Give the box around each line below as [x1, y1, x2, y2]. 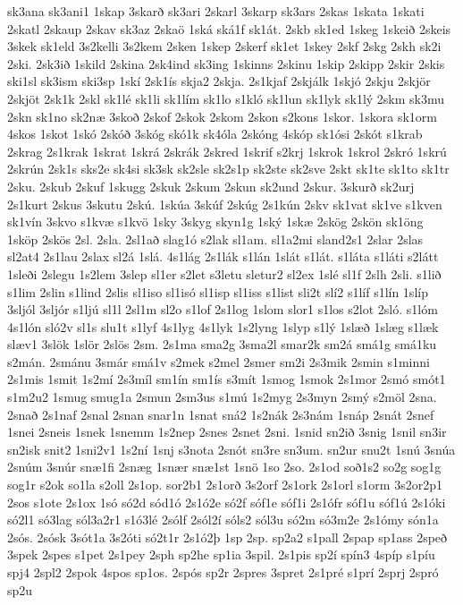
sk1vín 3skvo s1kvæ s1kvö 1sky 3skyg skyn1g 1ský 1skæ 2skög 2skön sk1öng [7, 212, 424, 231]
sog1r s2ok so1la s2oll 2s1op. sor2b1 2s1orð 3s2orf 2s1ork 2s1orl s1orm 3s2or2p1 [7, 475, 442, 494]
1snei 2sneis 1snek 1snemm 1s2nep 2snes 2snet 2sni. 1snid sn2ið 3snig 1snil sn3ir [7, 422, 447, 441]
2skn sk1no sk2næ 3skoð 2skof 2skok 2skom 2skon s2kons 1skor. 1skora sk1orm [7, 107, 437, 125]
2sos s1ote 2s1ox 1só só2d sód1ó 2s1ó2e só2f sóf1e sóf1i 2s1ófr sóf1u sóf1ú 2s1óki [7, 492, 446, 511]
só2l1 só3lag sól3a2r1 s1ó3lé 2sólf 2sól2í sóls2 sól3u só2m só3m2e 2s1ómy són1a [7, 510, 439, 529]
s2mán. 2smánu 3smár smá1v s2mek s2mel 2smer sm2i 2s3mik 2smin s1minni [7, 352, 430, 371]
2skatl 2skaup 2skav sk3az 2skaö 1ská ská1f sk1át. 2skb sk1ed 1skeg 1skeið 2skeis [7, 19, 451, 38]
